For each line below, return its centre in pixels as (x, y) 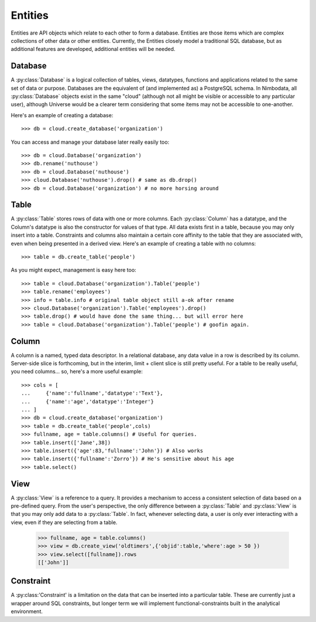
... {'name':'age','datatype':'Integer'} (88, 401)
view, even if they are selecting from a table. (64, 522)
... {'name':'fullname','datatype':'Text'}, (92, 393)
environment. (27, 611)
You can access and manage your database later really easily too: (90, 142)
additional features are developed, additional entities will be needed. (93, 49)
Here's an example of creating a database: (62, 115)
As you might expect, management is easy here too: (74, 270)
